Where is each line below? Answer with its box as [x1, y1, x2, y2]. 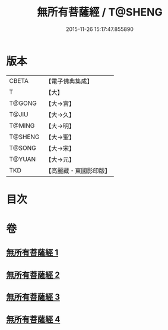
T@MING [9, 121, 35, 129]
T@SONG [9, 144, 37, 152]
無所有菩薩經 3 [6, 292, 61, 302]
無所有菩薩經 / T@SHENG [37, 5, 163, 19]
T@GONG [9, 99, 37, 107]
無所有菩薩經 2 [6, 270, 61, 280]
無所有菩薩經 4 [6, 314, 61, 324]
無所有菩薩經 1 [6, 248, 59, 258]
